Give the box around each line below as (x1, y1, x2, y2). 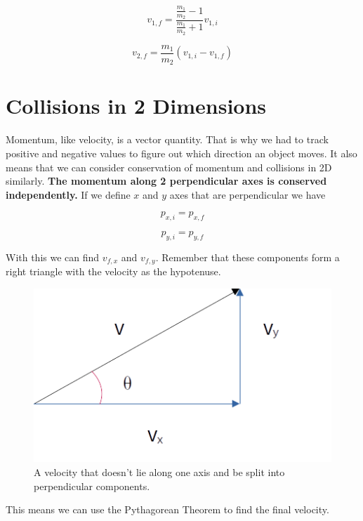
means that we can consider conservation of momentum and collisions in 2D (6, 159, 332, 174)
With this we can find (6, 249, 100, 264)
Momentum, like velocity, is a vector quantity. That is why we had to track (6, 132, 329, 147)
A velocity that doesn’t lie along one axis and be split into (34, 464, 285, 479)
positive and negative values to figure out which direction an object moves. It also (6, 146, 357, 161)
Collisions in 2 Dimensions (6, 91, 267, 120)
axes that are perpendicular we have (169, 187, 326, 202)
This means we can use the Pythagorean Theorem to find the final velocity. (6, 502, 329, 517)
